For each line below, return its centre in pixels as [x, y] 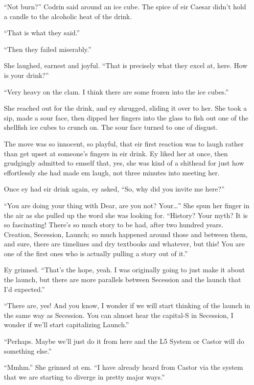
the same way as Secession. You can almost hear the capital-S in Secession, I [119, 315]
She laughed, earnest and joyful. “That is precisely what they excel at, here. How [126, 65]
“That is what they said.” [42, 33]
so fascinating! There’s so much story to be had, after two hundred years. [114, 225]
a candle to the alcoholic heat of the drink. [68, 16]
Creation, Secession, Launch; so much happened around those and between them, [126, 234]
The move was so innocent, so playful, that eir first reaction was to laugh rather [124, 143]
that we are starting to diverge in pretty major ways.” [84, 376]
